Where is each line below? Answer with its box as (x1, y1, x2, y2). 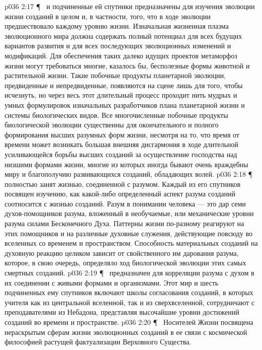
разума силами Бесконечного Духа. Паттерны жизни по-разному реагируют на (5, 218, 244, 229)
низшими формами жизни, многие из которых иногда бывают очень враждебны (5, 159, 248, 169)
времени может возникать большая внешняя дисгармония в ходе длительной (5, 139, 238, 150)
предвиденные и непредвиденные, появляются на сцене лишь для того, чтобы (5, 80, 243, 90)
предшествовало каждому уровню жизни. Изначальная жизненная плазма (5, 21, 229, 31)
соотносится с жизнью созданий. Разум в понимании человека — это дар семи (5, 198, 246, 208)
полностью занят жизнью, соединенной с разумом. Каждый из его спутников (5, 178, 241, 189)
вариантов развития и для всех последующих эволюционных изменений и (5, 40, 231, 51)
